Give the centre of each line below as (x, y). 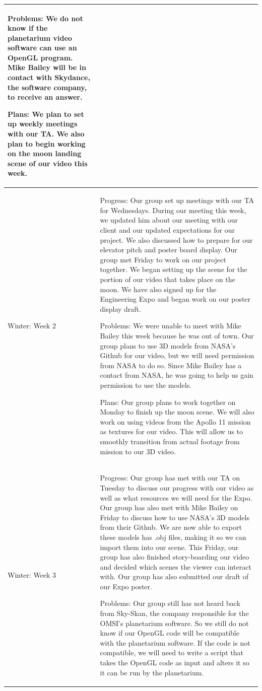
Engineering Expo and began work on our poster (175, 299)
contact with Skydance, (49, 77)
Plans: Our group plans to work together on (168, 402)
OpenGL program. (40, 57)
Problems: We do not (45, 18)
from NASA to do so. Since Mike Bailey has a (171, 365)
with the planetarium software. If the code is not (175, 642)
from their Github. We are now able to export (171, 527)
